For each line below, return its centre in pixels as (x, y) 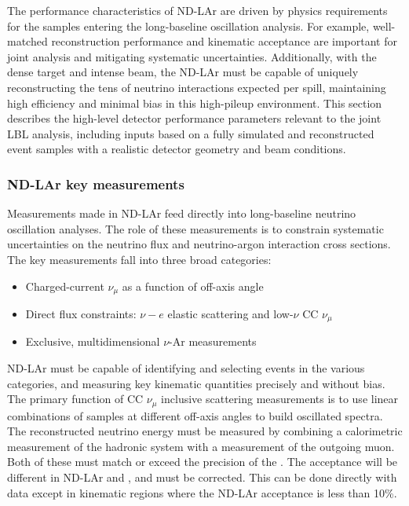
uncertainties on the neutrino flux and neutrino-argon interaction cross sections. (199, 244)
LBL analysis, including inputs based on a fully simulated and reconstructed (191, 133)
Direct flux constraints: (81, 313)
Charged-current (65, 286)
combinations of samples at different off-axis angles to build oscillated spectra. (195, 415)
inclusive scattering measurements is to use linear (280, 399)
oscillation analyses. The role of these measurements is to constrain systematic (195, 228)
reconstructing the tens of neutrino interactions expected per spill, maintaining (197, 87)
